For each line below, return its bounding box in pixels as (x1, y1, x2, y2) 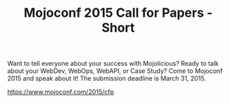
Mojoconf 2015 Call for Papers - (23, 5, 213, 21)
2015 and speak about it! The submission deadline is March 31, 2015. (7, 74, 206, 83)
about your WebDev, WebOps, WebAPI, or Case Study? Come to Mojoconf (7, 67, 223, 75)
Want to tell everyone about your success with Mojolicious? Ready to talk (7, 60, 219, 68)
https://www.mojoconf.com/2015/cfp (7, 88, 115, 96)
